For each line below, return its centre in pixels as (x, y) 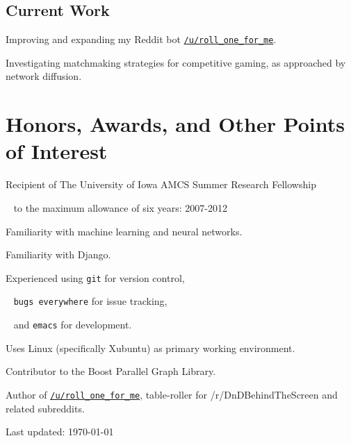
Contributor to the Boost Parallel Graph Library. (111, 371)
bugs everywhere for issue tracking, (90, 301)
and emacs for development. (73, 325)
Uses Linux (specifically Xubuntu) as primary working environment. (150, 348)
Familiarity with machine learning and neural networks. (124, 231)
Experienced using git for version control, (95, 277)
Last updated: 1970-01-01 (60, 432)
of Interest (57, 151)
